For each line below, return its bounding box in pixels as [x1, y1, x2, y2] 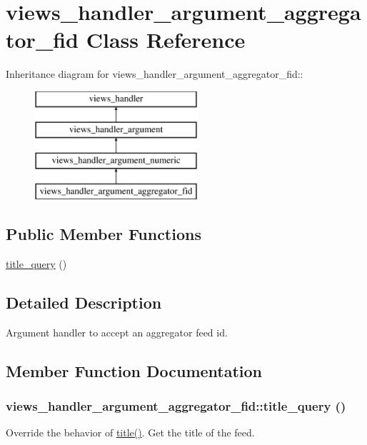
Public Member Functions [6, 223, 201, 245]
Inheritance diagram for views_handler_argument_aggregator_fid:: [6, 66, 303, 81]
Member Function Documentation [6, 359, 263, 381]
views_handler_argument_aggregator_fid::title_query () [6, 396, 346, 414]
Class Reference [86, 25, 246, 54]
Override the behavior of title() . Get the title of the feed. [6, 425, 255, 440]
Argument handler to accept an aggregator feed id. [6, 324, 228, 339]
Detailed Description [6, 291, 162, 313]
